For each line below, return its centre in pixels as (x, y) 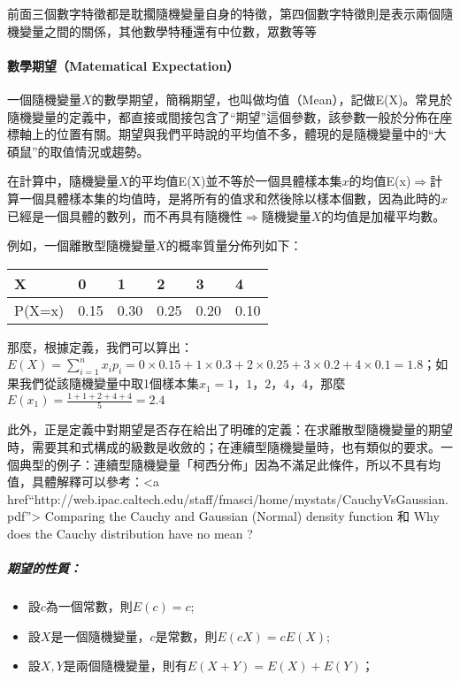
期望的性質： (44, 568)
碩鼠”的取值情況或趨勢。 (78, 151)
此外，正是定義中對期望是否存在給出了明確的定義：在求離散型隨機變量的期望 (230, 429)
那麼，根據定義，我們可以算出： (100, 346)
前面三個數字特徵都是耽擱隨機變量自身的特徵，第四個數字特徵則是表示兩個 (224, 13)
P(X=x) (39, 310)
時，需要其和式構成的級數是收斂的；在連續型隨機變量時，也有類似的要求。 (224, 446)
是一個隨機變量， (100, 635)
